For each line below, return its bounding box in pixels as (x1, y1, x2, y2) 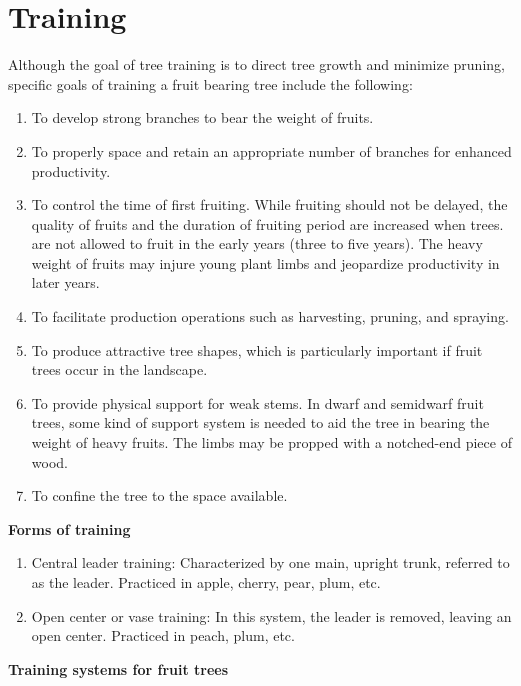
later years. (31, 272, 100, 293)
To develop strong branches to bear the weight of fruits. (31, 107, 374, 128)
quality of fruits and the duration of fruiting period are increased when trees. (31, 213, 504, 234)
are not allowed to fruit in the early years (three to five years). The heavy (31, 233, 483, 254)
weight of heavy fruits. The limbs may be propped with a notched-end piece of (31, 432, 512, 453)
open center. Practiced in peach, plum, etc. (31, 625, 295, 646)
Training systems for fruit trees (8, 658, 229, 679)
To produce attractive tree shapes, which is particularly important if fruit (31, 339, 483, 360)
